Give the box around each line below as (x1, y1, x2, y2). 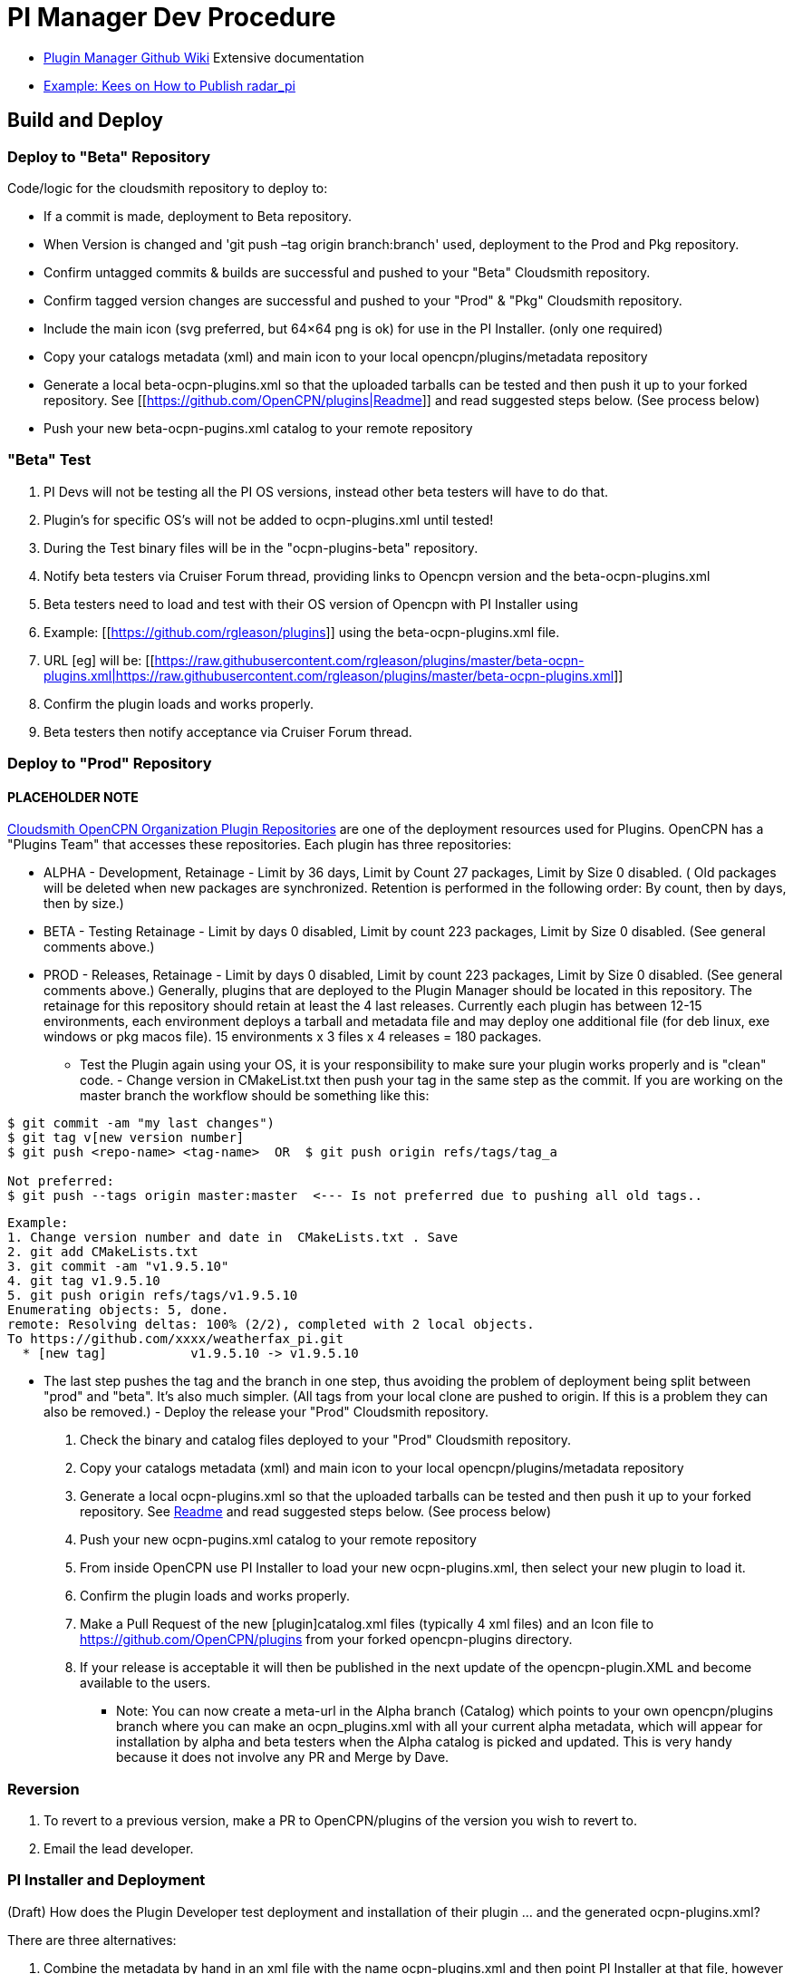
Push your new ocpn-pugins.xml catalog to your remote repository (80, 1532, 477, 1548)
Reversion (7, 1779, 80, 1798)
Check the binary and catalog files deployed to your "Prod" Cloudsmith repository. (80, 1432, 572, 1448)
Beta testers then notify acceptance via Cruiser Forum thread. (44, 723, 412, 740)
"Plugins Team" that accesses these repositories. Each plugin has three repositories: (7, 837, 512, 853)
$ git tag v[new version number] (7, 1130, 245, 1146)
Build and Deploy (7, 109, 163, 132)
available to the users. (80, 1675, 211, 1691)
